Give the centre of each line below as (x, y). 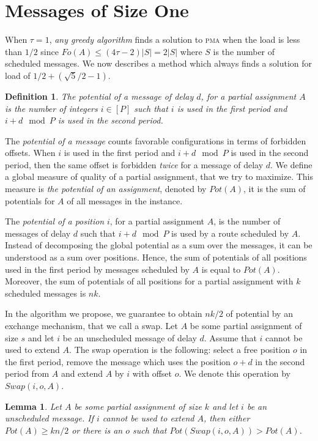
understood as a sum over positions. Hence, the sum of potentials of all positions (156, 257)
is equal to (221, 269)
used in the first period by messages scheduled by (97, 269)
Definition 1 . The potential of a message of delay (99, 96)
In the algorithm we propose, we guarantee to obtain (104, 313)
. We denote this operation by (235, 373)
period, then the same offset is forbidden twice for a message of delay (134, 164)
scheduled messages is (46, 293)
